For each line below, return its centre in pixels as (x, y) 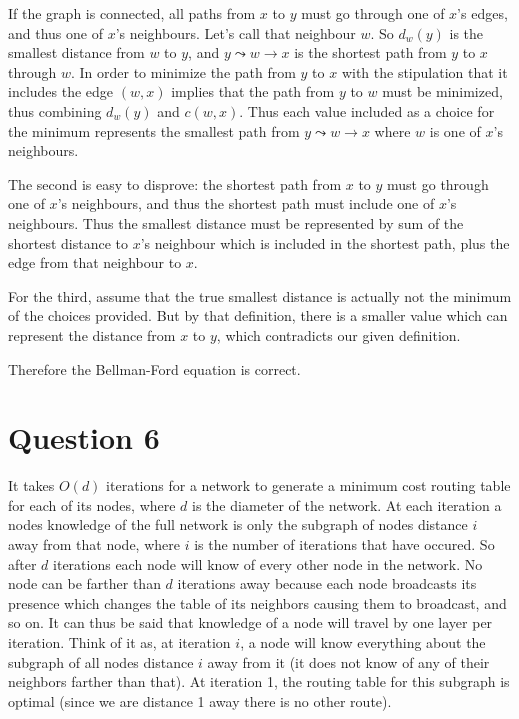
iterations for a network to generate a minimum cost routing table (308, 485)
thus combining (55, 110)
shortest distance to (68, 242)
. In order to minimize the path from (183, 71)
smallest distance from (76, 52)
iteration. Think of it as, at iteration (119, 641)
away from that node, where (94, 544)
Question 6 (84, 437)
